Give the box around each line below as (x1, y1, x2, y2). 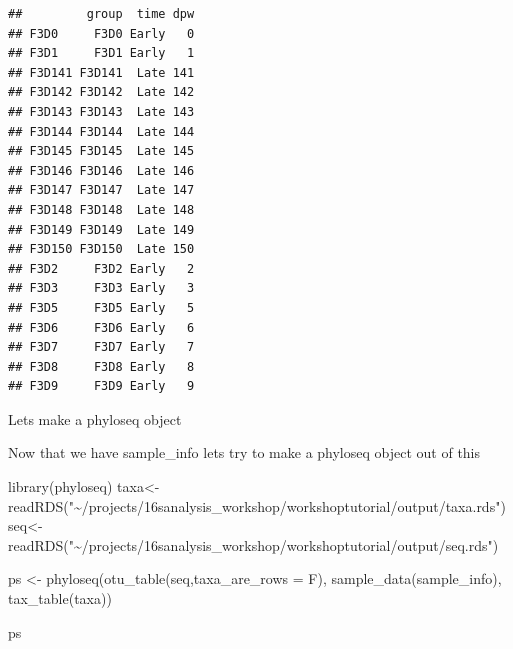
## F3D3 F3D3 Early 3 (8, 281, 195, 296)
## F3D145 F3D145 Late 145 (8, 144, 195, 159)
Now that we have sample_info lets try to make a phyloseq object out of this (8, 442, 481, 463)
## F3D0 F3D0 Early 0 (8, 26, 195, 41)
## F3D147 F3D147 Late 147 (8, 183, 195, 198)
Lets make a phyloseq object (8, 408, 182, 429)
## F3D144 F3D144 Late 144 (8, 124, 195, 139)
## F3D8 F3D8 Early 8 (8, 359, 195, 374)
